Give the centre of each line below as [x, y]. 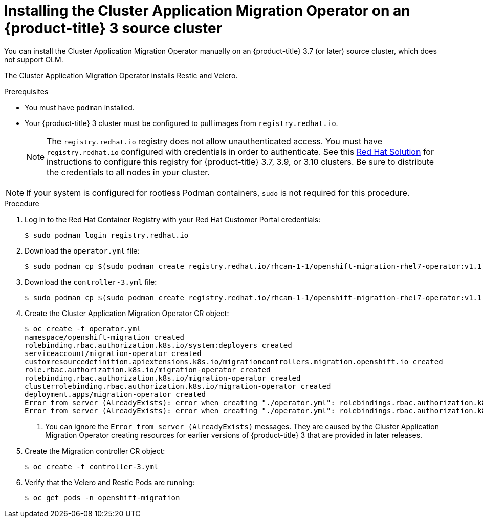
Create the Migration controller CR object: [95, 451]
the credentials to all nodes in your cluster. [128, 172]
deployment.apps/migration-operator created [115, 394]
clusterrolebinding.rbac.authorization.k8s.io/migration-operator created [178, 386]
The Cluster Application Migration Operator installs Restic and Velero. [121, 75]
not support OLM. [34, 59]
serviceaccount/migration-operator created [113, 353]
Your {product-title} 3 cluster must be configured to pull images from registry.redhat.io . [181, 123]
